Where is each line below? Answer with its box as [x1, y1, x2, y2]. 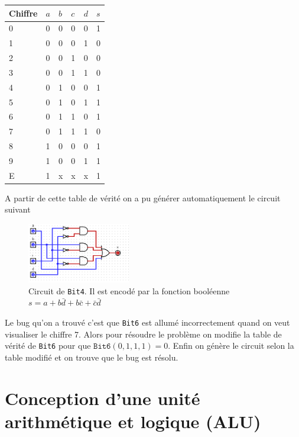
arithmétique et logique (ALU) [5, 409, 261, 433]
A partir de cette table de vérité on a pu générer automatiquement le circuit [5, 191, 281, 204]
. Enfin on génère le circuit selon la [168, 339, 294, 352]
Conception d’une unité [5, 385, 200, 410]
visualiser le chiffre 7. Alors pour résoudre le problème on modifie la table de [5, 327, 282, 340]
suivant [5, 203, 31, 216]
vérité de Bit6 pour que [5, 339, 91, 352]
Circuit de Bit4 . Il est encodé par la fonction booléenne [28, 284, 230, 297]
